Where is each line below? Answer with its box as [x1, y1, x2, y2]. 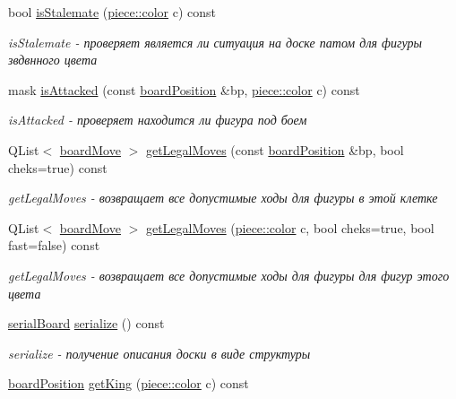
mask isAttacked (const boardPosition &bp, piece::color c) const [8, 80, 360, 99]
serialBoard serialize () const [8, 314, 165, 333]
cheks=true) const [8, 158, 108, 177]
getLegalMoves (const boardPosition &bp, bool [145, 140, 404, 159]
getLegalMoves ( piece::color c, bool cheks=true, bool [145, 218, 434, 237]
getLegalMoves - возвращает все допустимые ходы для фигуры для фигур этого [8, 265, 450, 284]
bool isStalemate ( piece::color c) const [8, 3, 216, 21]
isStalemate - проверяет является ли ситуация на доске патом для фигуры [8, 32, 422, 51]
